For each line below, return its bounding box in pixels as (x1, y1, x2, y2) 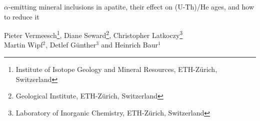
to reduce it (4, 11, 39, 21)
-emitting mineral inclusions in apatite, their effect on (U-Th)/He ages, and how (8, 1, 254, 11)
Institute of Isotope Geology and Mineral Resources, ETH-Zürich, (15, 64, 217, 74)
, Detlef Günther (45, 39, 96, 50)
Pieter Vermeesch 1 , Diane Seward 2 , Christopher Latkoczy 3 (4, 28, 183, 40)
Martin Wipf (4, 39, 43, 50)
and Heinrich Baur (101, 39, 158, 50)
